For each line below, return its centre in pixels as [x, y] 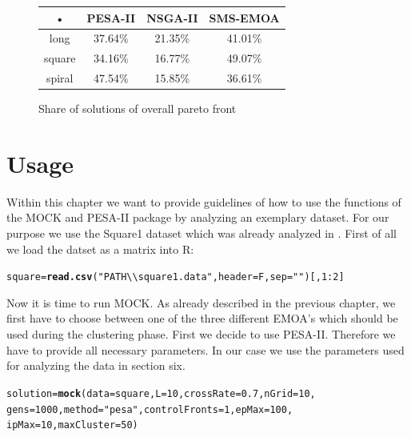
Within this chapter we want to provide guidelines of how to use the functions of [204, 201]
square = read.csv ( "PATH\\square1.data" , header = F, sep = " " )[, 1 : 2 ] [176, 277]
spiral [60, 78]
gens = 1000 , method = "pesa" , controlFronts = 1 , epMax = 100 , [150, 409]
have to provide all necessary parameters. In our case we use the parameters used [205, 349]
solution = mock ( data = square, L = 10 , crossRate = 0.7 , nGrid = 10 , [161, 393]
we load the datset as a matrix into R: [100, 249]
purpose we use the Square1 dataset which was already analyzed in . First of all [202, 233]
